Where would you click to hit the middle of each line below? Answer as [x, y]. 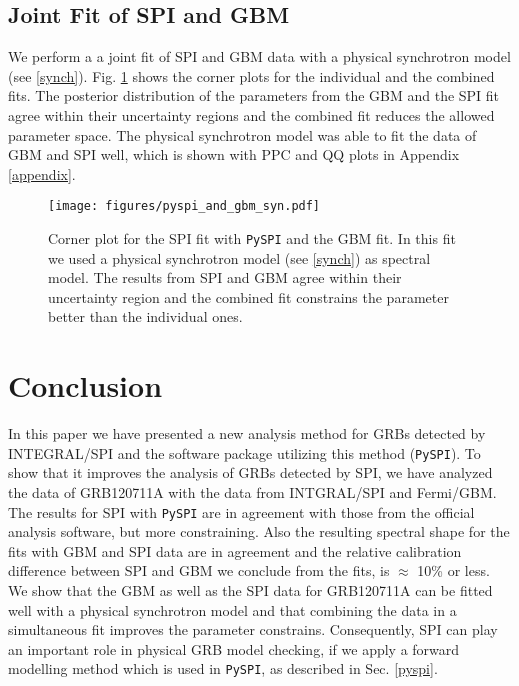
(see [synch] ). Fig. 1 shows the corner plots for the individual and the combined [251, 75]
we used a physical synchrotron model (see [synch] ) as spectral [239, 257]
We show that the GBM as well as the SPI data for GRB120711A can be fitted [250, 590]
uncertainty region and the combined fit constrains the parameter [248, 296]
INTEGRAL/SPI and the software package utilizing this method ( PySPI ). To [244, 452]
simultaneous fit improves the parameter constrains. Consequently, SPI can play [253, 629]
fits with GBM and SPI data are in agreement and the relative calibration [235, 550]
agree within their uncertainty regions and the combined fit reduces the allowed [251, 114]
